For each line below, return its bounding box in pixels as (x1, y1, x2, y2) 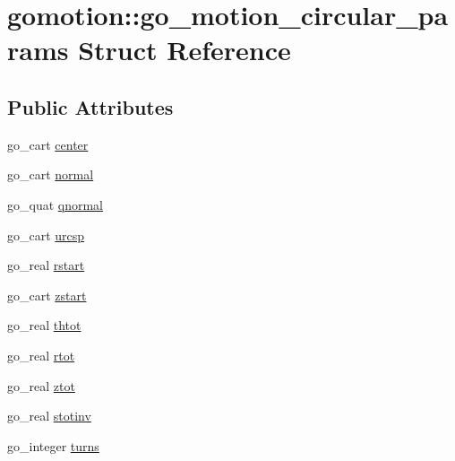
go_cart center (7, 135, 89, 153)
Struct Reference (78, 31, 291, 68)
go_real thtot (7, 316, 82, 335)
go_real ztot (7, 376, 75, 395)
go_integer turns (7, 436, 99, 455)
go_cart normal (7, 165, 94, 184)
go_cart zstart (7, 285, 87, 304)
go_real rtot (7, 345, 75, 364)
